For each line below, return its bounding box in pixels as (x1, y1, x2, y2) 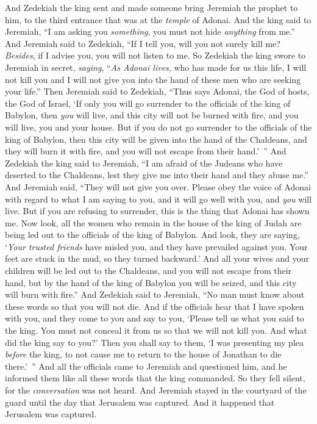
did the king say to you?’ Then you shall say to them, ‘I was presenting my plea (5, 336, 304, 348)
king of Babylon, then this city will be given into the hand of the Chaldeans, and (5, 132, 307, 145)
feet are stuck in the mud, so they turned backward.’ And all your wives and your (5, 252, 309, 265)
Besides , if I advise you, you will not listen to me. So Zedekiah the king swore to (5, 49, 306, 62)
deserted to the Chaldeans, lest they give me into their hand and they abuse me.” (5, 168, 308, 181)
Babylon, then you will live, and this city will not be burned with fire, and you (5, 109, 299, 121)
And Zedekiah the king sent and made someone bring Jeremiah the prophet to (5, 1, 298, 13)
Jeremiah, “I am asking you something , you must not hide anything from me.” (5, 25, 295, 38)
